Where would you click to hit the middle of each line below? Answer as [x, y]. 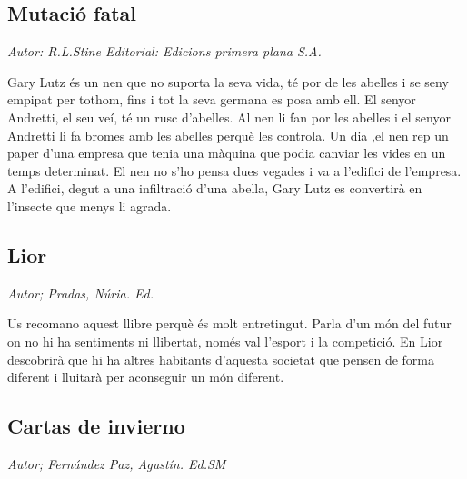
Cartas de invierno [96, 426]
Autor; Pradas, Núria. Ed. [80, 293]
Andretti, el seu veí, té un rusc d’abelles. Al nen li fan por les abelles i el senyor [229, 117]
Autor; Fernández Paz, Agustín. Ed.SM [117, 463]
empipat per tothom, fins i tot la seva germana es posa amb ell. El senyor [212, 99]
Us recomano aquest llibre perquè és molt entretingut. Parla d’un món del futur [229, 323]
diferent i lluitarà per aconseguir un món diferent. [146, 377]
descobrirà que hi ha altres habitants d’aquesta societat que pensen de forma [221, 359]
